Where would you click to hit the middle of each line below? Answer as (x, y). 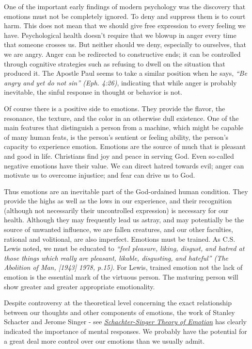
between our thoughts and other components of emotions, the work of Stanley (119, 312)
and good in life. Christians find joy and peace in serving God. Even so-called (119, 156)
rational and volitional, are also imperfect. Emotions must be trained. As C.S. (120, 239)
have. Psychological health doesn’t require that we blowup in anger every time (120, 35)
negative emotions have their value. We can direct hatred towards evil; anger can (124, 165)
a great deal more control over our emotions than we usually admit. (104, 341)
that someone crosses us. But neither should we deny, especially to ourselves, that (125, 44)
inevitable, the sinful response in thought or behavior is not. (93, 92)
